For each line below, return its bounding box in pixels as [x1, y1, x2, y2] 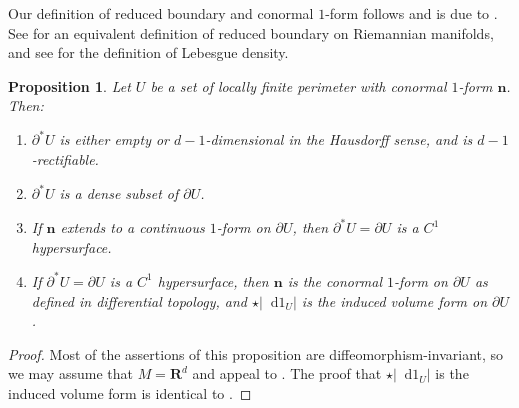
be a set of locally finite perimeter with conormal [150, 75, 447, 96]
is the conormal [287, 270, 383, 291]
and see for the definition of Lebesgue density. [8, 42, 289, 63]
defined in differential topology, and [31, 290, 248, 311]
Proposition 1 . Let [8, 75, 131, 96]
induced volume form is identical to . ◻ [8, 382, 252, 403]
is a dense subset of [59, 183, 179, 204]
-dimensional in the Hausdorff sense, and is [205, 129, 473, 150]
